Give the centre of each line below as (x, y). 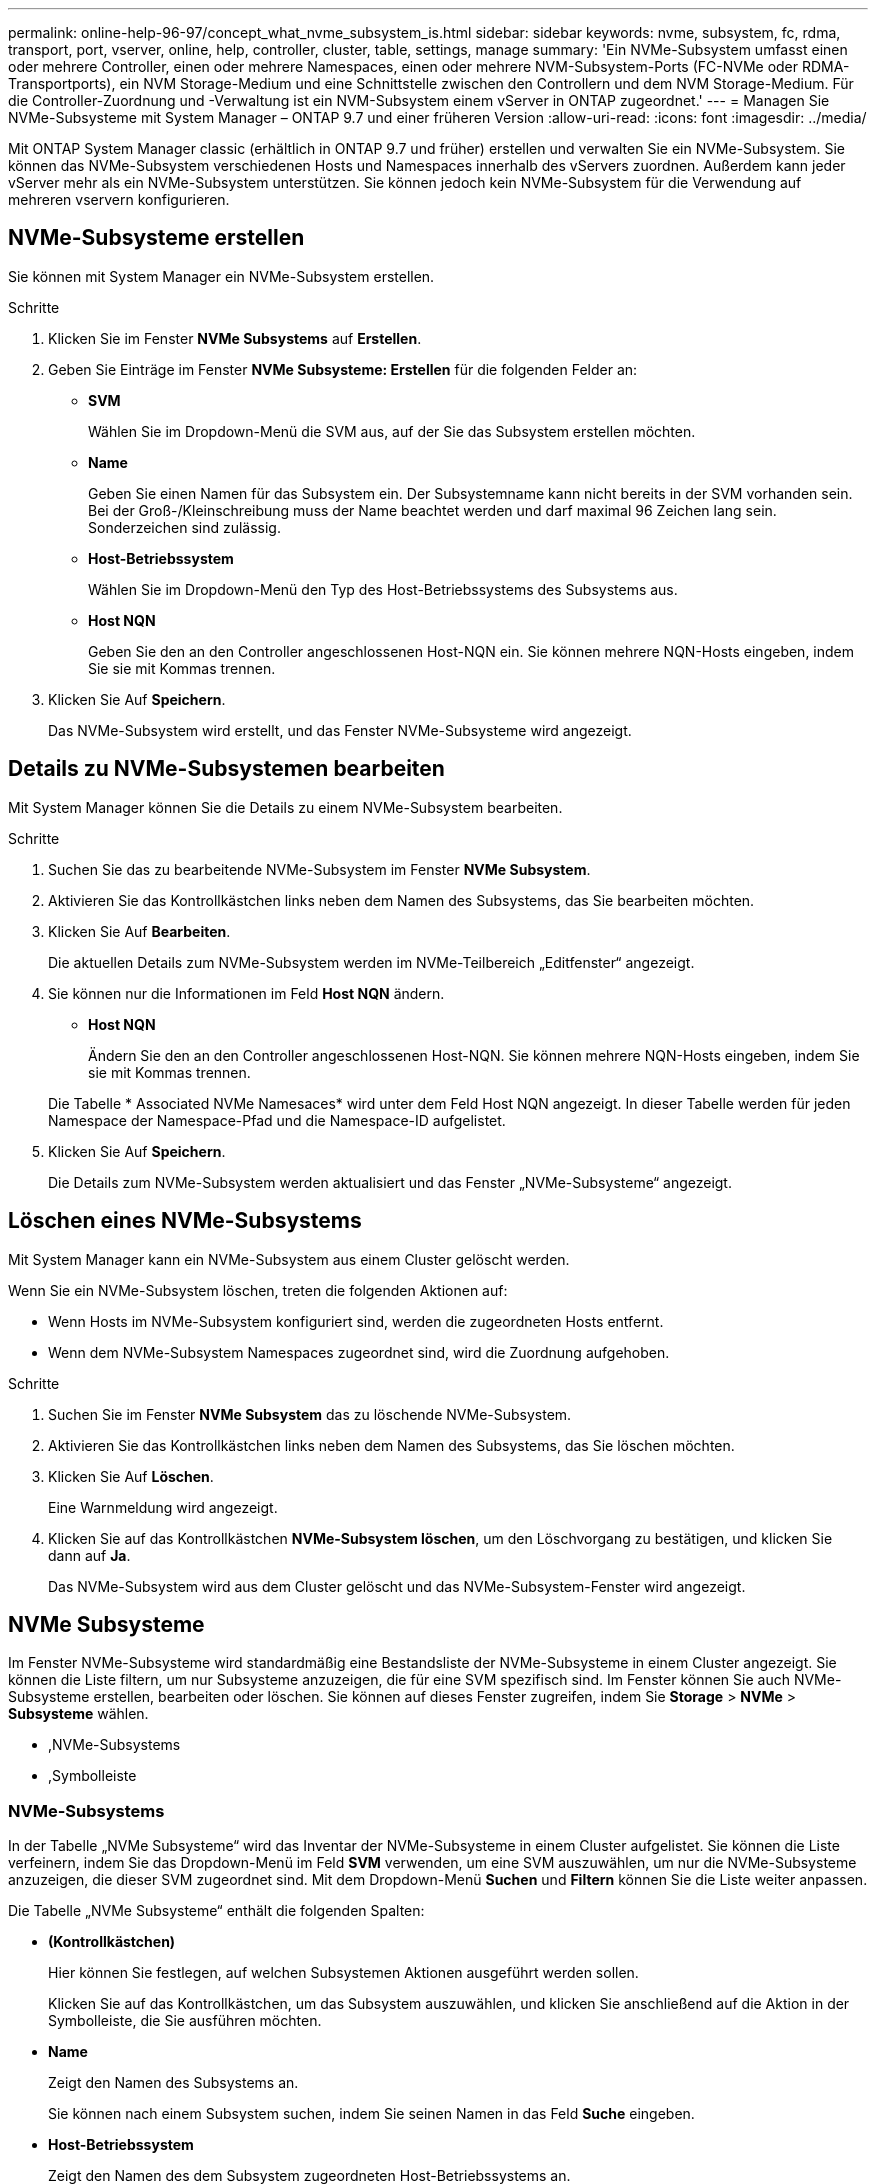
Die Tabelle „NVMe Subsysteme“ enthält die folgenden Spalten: (216, 1911)
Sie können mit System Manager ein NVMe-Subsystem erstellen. (221, 276)
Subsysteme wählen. (78, 1714)
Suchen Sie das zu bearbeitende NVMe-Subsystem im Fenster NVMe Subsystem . (319, 869)
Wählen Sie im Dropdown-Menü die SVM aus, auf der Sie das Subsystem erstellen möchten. (392, 431)
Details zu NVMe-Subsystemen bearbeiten (226, 769)
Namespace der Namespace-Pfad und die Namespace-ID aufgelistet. (277, 1120)
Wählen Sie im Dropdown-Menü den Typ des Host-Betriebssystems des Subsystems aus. (383, 589)
